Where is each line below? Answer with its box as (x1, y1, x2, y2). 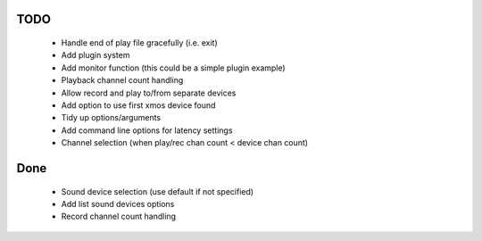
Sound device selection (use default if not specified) (61, 186, 254, 196)
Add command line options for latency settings (61, 125, 233, 136)
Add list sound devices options (61, 198, 175, 209)
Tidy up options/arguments (61, 112, 161, 123)
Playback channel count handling (61, 75, 184, 86)
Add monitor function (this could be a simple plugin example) (61, 62, 286, 73)
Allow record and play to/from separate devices (61, 87, 237, 98)
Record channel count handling (61, 211, 177, 222)
